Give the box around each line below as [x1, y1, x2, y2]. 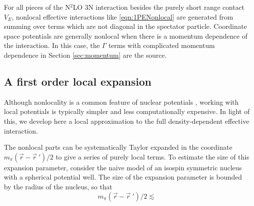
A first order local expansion [4, 73, 151, 89]
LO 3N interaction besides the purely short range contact [73, 2, 245, 12]
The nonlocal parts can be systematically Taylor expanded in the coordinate [4, 142, 233, 152]
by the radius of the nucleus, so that [4, 181, 112, 191]
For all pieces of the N [4, 2, 70, 12]
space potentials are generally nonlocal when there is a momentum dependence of [4, 30, 248, 41]
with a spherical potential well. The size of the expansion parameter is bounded [4, 172, 242, 182]
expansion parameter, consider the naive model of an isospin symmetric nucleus [4, 162, 242, 172]
